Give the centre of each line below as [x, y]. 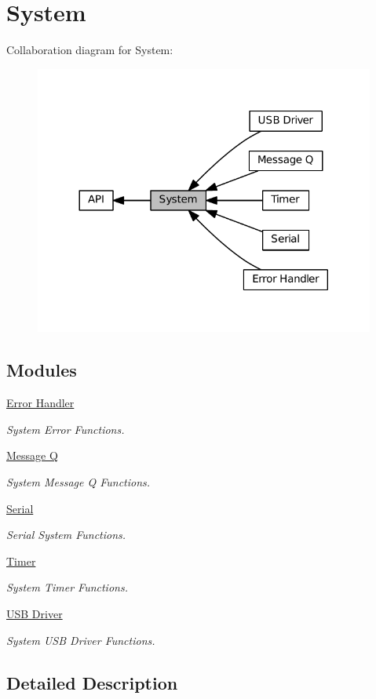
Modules [42, 370]
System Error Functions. [66, 429]
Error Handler [40, 403]
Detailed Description [92, 682]
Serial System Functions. [66, 535]
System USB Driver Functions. [81, 640]
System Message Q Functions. [78, 481]
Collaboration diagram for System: [90, 50]
